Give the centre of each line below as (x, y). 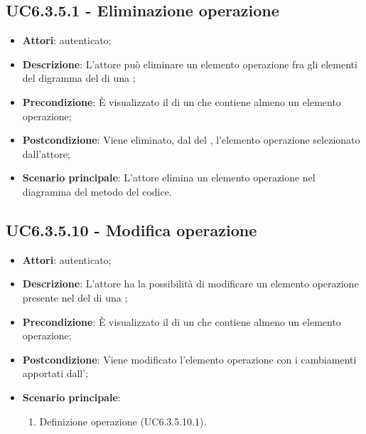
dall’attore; (46, 153)
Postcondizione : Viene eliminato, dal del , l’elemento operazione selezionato (191, 140)
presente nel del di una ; (75, 297)
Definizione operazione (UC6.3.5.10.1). (123, 421)
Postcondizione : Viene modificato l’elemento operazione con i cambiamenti (189, 359)
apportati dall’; (55, 373)
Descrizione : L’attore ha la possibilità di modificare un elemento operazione (190, 284)
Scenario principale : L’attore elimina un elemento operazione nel (169, 178)
